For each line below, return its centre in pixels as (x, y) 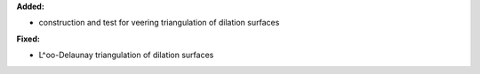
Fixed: (28, 39)
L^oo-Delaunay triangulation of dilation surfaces (126, 55)
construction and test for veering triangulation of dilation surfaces (159, 23)
